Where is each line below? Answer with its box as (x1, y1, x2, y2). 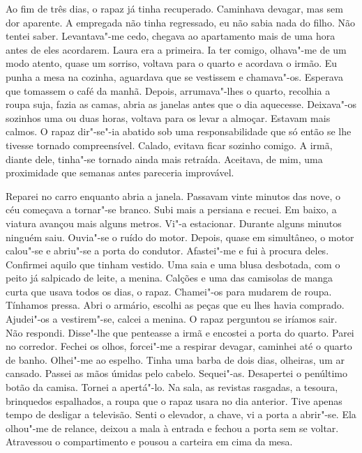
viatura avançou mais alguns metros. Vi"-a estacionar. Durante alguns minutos (6, 215, 342, 230)
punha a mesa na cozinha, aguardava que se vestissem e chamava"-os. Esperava (6, 69, 343, 84)
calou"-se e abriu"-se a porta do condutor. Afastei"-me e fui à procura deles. (6, 243, 329, 258)
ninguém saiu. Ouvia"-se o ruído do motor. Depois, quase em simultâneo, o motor (6, 229, 354, 244)
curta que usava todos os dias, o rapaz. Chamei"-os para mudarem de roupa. (6, 284, 332, 298)
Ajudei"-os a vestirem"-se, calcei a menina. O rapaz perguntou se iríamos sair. (6, 312, 338, 326)
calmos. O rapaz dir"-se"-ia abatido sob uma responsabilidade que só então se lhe (6, 124, 352, 139)
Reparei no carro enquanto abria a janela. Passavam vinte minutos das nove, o (6, 188, 340, 203)
